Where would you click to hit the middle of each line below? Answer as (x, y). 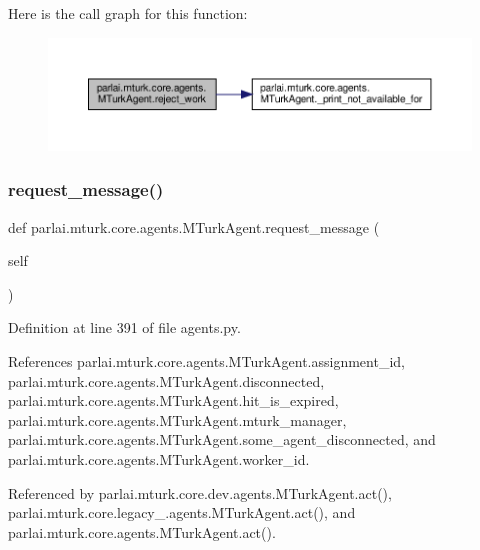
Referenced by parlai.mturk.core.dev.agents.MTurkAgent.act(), (200, 492)
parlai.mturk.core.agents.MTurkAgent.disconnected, (166, 380)
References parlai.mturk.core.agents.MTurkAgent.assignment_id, (206, 360)
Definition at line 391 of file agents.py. (124, 327)
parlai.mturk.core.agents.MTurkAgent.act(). (142, 531)
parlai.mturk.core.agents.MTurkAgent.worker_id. (159, 458)
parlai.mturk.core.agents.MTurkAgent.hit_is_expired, (173, 400)
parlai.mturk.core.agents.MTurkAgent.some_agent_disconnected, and (222, 439)
